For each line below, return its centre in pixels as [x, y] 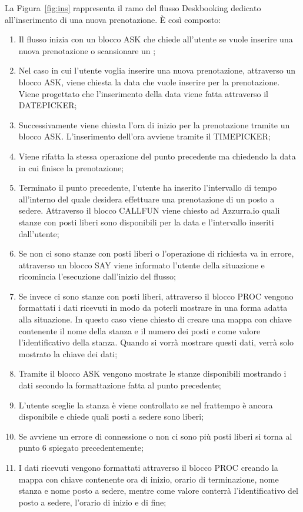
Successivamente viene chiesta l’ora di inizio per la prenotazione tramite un [154, 124]
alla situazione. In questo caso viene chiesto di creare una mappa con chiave [155, 319]
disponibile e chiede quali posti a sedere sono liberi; [111, 416]
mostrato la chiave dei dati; [68, 353]
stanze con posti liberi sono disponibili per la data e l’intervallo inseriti [146, 222]
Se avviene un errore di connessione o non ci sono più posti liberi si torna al [155, 436]
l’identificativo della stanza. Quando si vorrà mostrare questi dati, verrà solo [156, 342]
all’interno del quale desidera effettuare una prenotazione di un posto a [146, 199]
